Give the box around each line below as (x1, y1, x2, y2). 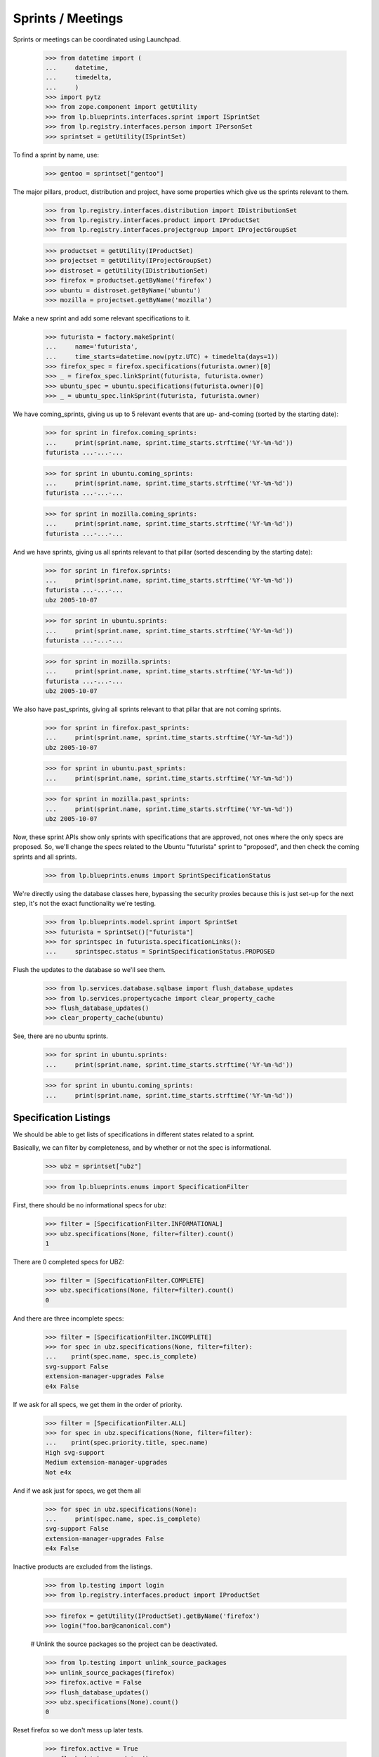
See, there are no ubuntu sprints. (13, 1032, 109, 1040)
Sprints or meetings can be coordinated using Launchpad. (13, 35, 182, 44)
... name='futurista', (45, 343, 138, 351)
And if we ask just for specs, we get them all (13, 1486, 141, 1495)
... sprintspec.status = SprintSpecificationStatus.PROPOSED (45, 947, 275, 956)
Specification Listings (13, 1112, 111, 1124)
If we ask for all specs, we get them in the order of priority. (13, 1400, 182, 1408)
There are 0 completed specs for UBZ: (13, 1257, 124, 1266)
